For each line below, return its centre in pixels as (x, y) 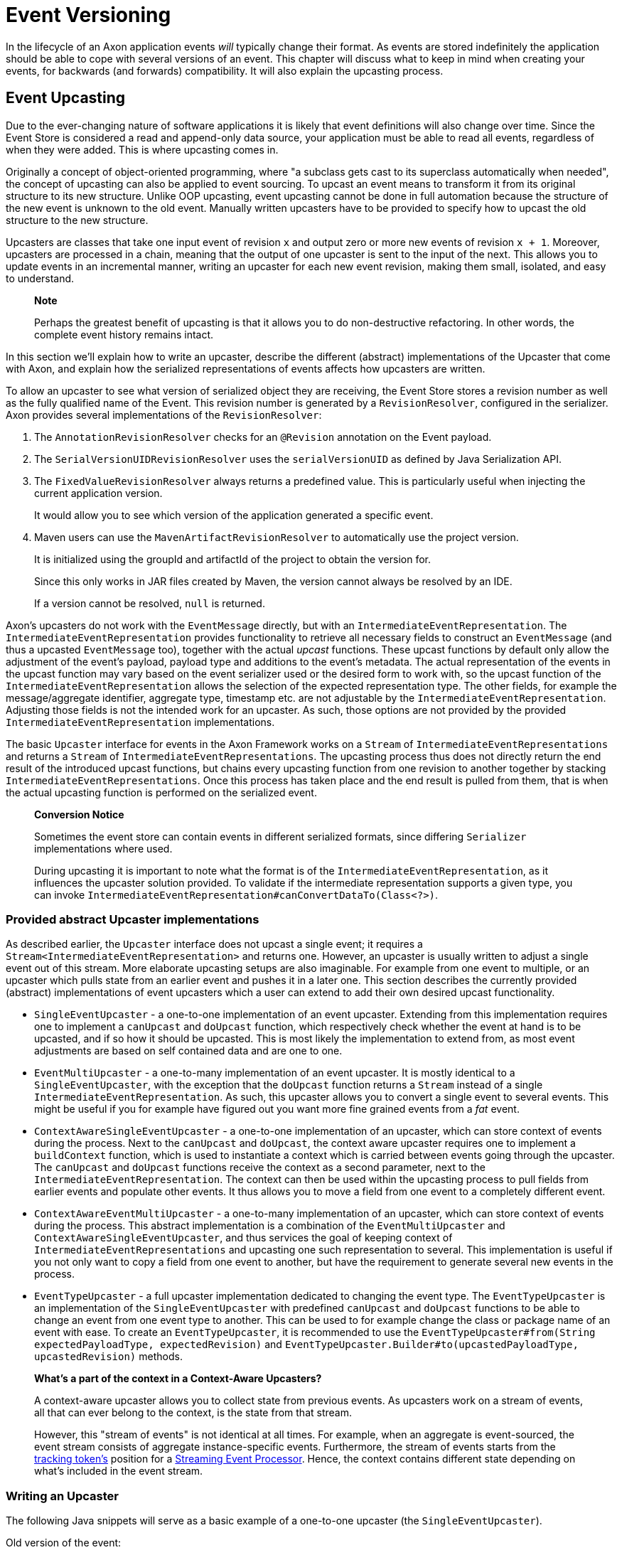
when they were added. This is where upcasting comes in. (142, 149)
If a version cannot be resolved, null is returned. (150, 603)
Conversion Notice (79, 814)
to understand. (40, 278)
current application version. (98, 493)
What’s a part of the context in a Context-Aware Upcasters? (178, 1379)
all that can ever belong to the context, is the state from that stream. (193, 1413)
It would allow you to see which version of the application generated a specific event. (234, 515)
